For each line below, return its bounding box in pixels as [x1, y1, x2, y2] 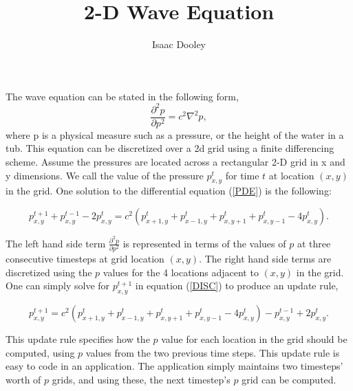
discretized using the [6, 265, 92, 279]
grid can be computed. [242, 372, 336, 386]
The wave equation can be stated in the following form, [6, 89, 239, 103]
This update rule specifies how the [6, 332, 150, 346]
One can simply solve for [6, 278, 110, 293]
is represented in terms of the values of [122, 236, 286, 250]
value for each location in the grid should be [161, 332, 347, 346]
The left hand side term [6, 236, 106, 250]
